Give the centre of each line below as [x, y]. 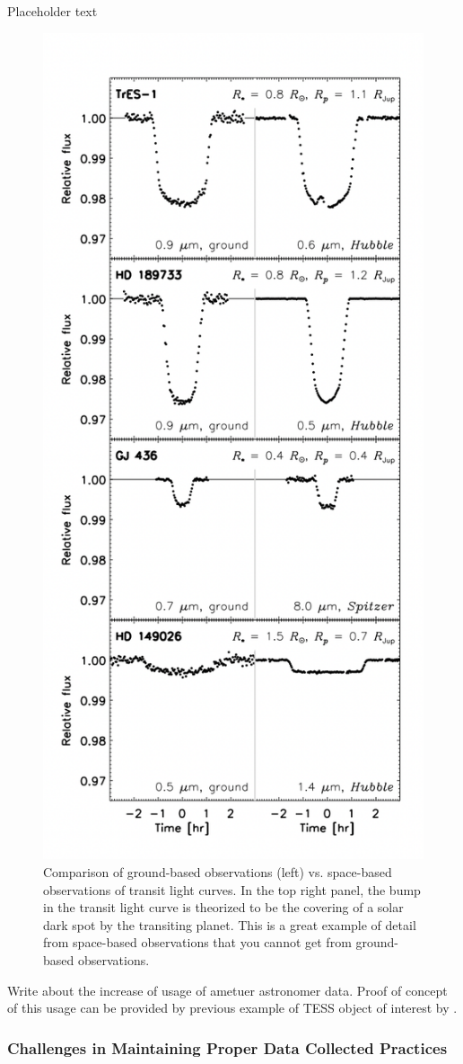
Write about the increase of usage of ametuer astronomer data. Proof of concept [227, 990]
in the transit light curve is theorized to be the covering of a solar [223, 907]
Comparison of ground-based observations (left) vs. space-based [218, 872]
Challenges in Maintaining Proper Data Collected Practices [227, 1047]
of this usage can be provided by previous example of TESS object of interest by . [232, 1008]
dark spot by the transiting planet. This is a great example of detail [230, 924]
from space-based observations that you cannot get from [197, 942]
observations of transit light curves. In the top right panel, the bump [232, 889]
